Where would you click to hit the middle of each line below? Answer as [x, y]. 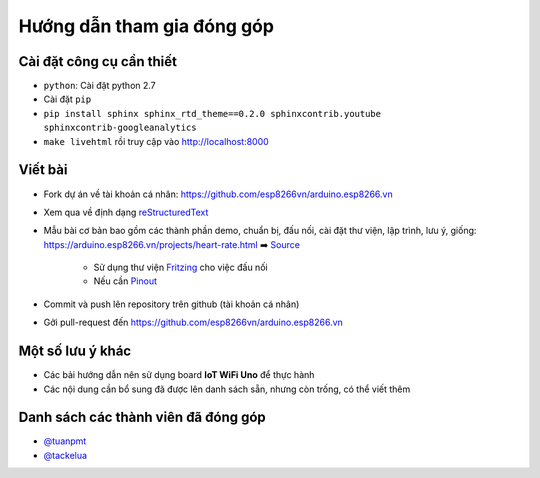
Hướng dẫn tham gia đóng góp [146, 26]
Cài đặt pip [67, 99]
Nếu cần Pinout [125, 281]
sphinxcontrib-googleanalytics [120, 128]
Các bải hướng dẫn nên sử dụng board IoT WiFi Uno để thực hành [179, 375]
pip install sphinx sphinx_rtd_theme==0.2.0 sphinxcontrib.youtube [212, 113]
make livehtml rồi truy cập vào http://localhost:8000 [156, 141]
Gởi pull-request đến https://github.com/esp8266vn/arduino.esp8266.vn [193, 322]
